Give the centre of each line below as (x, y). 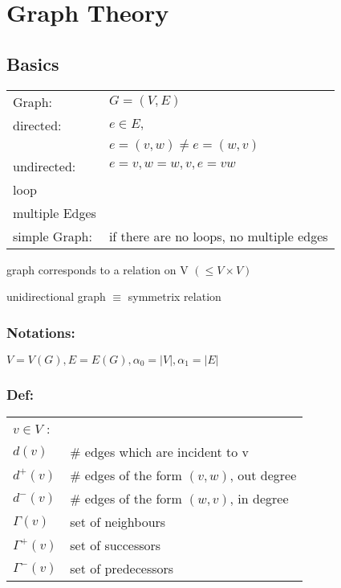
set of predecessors (122, 569)
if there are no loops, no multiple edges (218, 236)
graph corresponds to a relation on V (97, 269)
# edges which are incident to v (159, 452)
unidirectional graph (56, 296)
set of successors (116, 545)
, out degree (263, 475)
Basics (33, 63)
